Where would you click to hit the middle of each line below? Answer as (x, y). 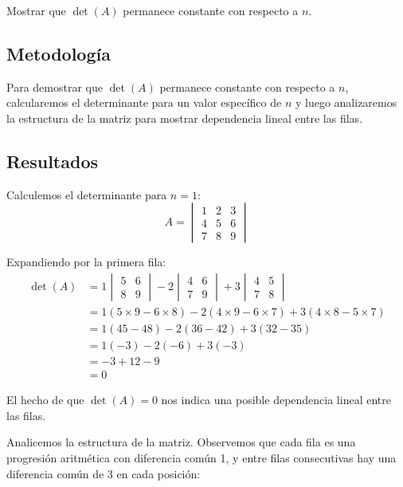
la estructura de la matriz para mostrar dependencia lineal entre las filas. (185, 118)
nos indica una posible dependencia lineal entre (276, 400)
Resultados (52, 161)
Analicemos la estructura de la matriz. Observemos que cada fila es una (181, 442)
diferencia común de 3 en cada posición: (104, 473)
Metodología (59, 53)
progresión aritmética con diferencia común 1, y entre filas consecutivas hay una (201, 457)
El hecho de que (45, 400)
